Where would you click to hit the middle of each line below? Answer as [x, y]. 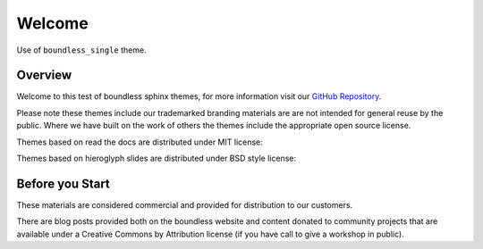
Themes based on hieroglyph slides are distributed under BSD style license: [157, 158]
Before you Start [64, 183]
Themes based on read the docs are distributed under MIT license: [140, 142]
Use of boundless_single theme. [81, 50]
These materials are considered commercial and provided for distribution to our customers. [185, 204]
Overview [44, 75]
